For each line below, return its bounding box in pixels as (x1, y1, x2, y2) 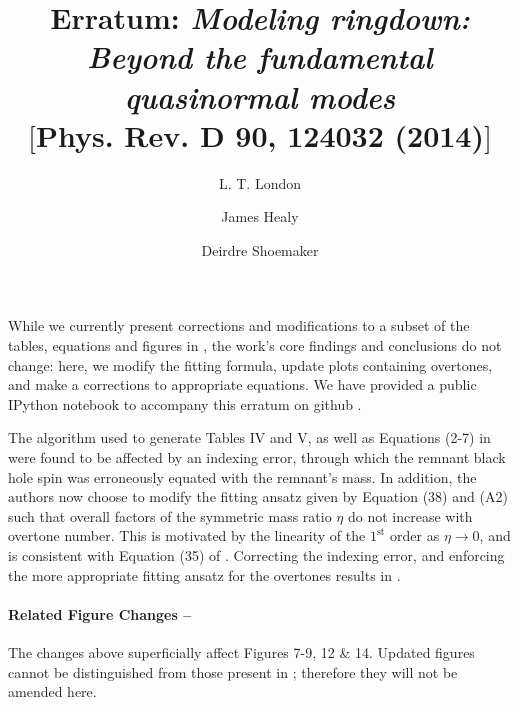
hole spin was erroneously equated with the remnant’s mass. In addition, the (8, 466, 477, 487)
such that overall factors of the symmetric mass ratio (8, 505, 332, 526)
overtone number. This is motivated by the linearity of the (8, 525, 366, 546)
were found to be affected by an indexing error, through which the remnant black (8, 447, 506, 468)
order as (390, 525, 440, 546)
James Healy (221, 206, 299, 227)
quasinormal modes (124, 75, 396, 117)
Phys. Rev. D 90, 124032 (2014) (36, 114, 484, 155)
